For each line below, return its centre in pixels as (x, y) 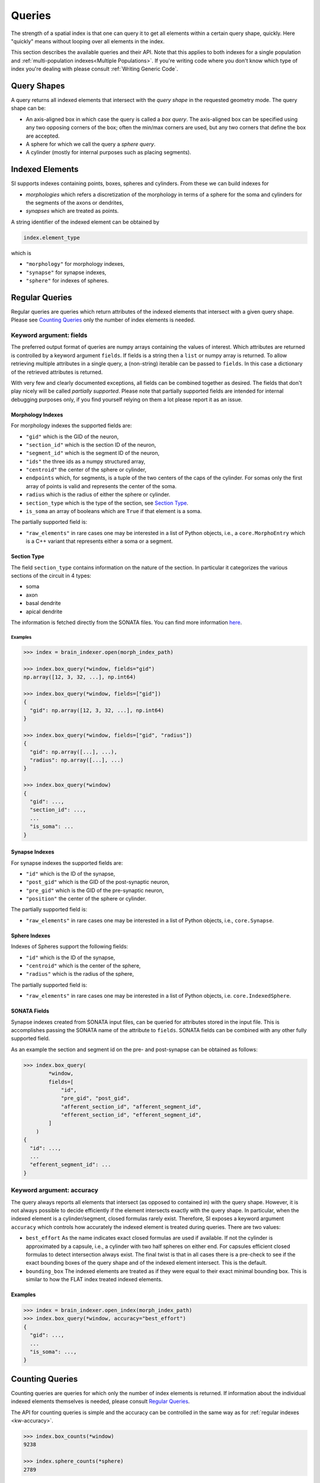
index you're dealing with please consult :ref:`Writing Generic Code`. (95, 69)
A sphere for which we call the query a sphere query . (91, 144)
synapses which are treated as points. (72, 211)
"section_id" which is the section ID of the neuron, (91, 444)
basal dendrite (44, 603)
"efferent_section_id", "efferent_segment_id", (131, 1115)
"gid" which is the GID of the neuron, (72, 437)
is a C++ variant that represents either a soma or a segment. (99, 541)
